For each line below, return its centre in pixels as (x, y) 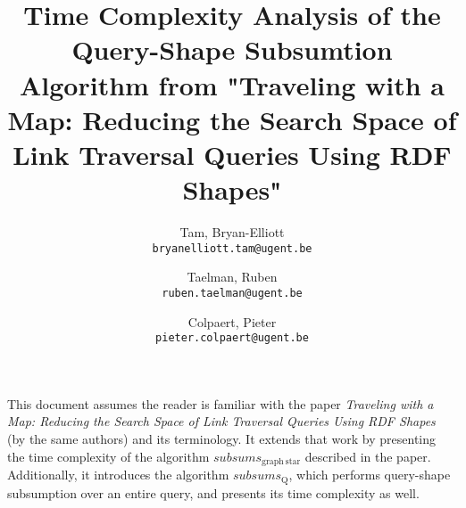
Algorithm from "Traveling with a (232, 84)
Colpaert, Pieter (232, 321)
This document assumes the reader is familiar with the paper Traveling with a (221, 403)
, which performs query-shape (370, 475)
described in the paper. (368, 456)
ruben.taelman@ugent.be (232, 293)
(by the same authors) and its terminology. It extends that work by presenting (222, 438)
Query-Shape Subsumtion (232, 49)
